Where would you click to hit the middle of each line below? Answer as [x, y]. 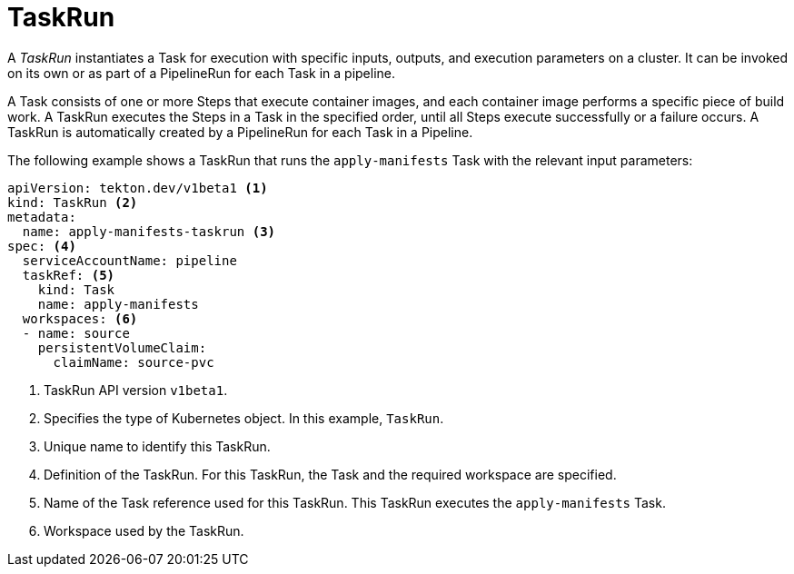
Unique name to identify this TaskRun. [157, 446]
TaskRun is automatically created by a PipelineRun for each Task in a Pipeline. [240, 132]
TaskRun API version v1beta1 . [136, 390]
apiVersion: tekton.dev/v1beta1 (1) [138, 188]
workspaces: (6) [80, 318]
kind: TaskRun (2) [73, 202]
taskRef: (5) [69, 275]
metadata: [42, 217]
